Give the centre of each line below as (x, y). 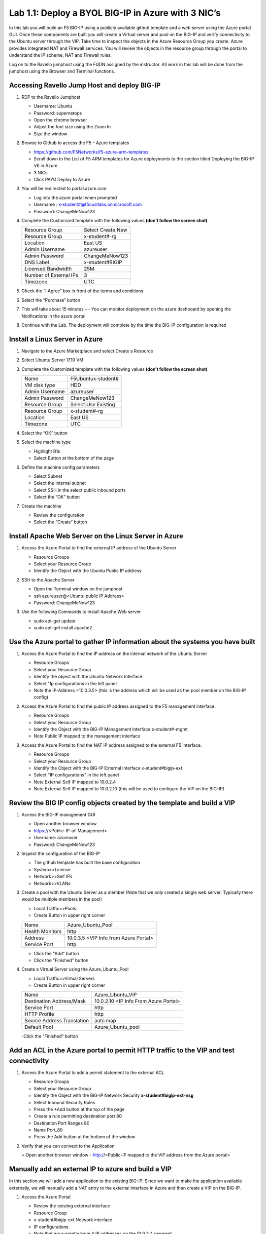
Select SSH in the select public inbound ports (80, 490)
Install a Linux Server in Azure (56, 339)
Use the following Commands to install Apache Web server (81, 612)
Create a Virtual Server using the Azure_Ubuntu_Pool (75, 969)
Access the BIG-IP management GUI (58, 815)
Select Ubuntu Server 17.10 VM (52, 360)
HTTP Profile (39, 1014)
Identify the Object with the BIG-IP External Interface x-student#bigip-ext (108, 768)
